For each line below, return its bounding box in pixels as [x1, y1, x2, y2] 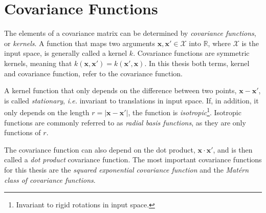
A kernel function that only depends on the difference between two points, [4, 85, 237, 96]
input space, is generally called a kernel [4, 48, 127, 58]
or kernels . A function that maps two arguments [4, 37, 156, 48]
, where [208, 37, 231, 48]
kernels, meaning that [4, 57, 72, 68]
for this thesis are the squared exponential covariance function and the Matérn [4, 164, 249, 175]
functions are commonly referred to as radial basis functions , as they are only [4, 117, 246, 127]
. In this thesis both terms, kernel [144, 57, 250, 68]
